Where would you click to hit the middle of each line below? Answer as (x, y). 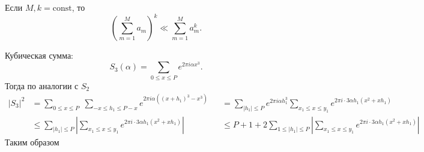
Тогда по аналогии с (42, 85)
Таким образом (32, 142)
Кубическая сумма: (39, 55)
